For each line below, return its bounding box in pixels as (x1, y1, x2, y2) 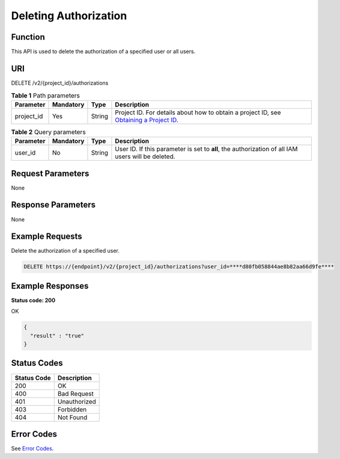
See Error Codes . (11, 445, 54, 452)
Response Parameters (11, 200, 96, 210)
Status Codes (11, 358, 63, 368)
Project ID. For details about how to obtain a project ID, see (115, 108, 281, 117)
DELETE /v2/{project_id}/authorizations (11, 79, 109, 87)
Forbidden (57, 405, 87, 413)
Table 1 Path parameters (11, 91, 80, 99)
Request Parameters (11, 168, 90, 179)
